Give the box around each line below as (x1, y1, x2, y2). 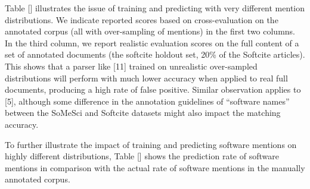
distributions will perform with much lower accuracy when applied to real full (5, 71, 288, 84)
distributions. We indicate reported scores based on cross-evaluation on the (5, 13, 278, 26)
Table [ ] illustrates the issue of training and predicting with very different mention (5, 2, 305, 14)
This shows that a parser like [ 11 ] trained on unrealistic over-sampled (5, 59, 258, 72)
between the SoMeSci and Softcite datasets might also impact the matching (5, 106, 281, 119)
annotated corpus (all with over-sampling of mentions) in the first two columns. (5, 25, 296, 37)
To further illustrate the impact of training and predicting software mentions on (5, 138, 297, 150)
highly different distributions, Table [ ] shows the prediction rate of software (5, 150, 279, 162)
